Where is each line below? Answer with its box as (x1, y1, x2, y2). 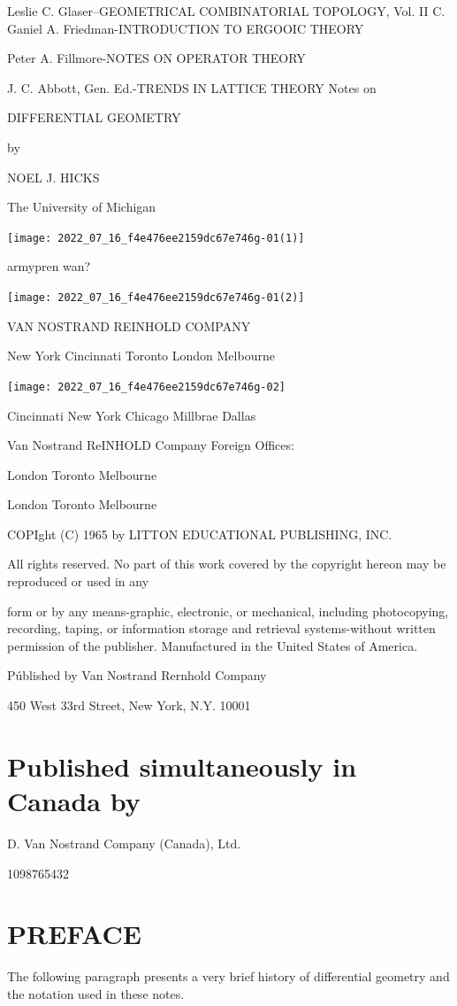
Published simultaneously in (7, 747, 357, 784)
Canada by (7, 783, 141, 818)
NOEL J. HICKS (7, 167, 100, 186)
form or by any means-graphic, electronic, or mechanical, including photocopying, (7, 601, 449, 620)
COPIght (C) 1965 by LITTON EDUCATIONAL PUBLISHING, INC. (7, 524, 392, 543)
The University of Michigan (7, 197, 156, 216)
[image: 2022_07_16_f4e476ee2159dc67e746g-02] (7, 380, 286, 393)
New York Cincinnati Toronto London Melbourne (7, 346, 275, 365)
